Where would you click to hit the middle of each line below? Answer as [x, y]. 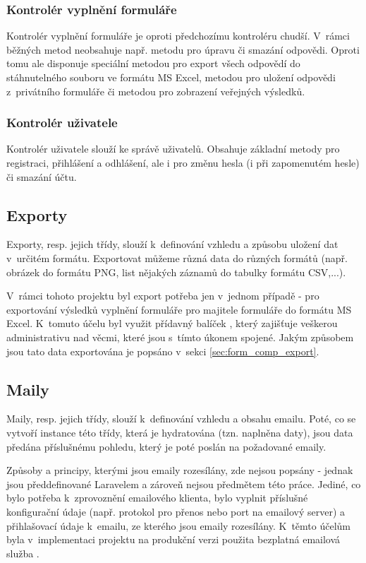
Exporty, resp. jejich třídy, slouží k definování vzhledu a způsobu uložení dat [172, 244]
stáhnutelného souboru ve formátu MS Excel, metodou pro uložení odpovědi [171, 77]
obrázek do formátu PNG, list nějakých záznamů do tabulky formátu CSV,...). [176, 272]
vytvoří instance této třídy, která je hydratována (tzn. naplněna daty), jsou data [180, 432]
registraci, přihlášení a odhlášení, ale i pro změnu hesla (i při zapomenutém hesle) [183, 162]
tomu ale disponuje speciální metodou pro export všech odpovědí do [153, 63]
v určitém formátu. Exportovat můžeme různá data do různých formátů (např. [177, 257]
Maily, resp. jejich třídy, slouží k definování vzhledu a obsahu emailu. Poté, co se [181, 419]
